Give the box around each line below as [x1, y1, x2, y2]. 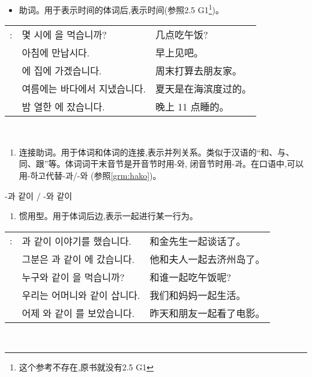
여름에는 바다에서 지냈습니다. [22, 82, 146, 96]
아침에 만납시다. [22, 46, 90, 60]
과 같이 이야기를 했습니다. [22, 234, 131, 248]
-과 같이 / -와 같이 [5, 189, 73, 202]
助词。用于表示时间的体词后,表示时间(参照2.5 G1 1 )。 [19, 2, 224, 16]
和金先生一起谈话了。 [149, 234, 246, 248]
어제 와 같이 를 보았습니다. [22, 306, 135, 320]
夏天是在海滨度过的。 [155, 82, 251, 96]
